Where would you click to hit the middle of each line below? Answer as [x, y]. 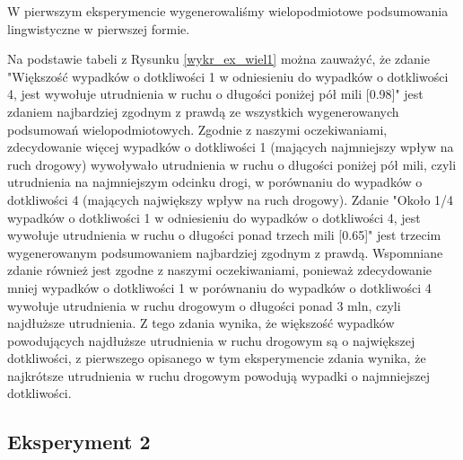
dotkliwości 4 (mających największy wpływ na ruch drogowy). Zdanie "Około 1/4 [231, 199]
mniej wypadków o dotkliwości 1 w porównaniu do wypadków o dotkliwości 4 [219, 287]
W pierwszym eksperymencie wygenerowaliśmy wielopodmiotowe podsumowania [228, 11]
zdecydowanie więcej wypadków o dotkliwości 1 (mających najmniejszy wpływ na [231, 147]
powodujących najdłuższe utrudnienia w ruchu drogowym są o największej [211, 340]
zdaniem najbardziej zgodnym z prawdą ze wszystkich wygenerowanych [203, 111]
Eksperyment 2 [79, 442]
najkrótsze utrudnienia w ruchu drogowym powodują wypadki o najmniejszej [218, 375]
